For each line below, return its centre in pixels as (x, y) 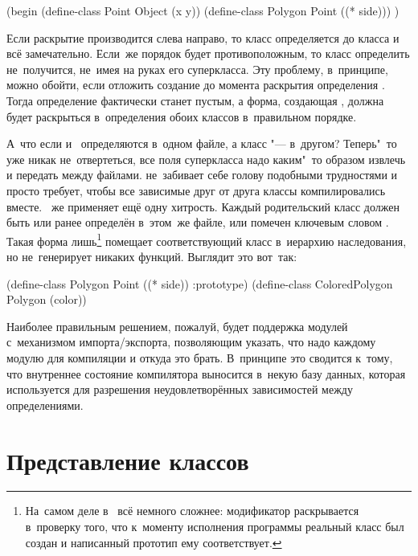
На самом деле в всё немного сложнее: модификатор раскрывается (192, 511)
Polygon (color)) (47, 299)
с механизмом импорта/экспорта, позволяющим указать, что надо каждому (191, 342)
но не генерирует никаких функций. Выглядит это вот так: (152, 256)
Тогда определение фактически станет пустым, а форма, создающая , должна (195, 100)
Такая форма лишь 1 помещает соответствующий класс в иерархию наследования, (207, 239)
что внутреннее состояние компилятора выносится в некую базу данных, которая (206, 373)
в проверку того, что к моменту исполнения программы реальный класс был (215, 527)
